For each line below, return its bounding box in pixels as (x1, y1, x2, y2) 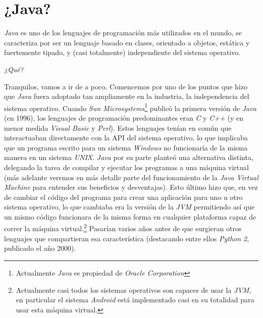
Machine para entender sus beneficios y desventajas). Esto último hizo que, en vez (4, 182, 258, 192)
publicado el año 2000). (4, 243, 76, 253)
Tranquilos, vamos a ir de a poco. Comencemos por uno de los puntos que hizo (4, 81, 247, 91)
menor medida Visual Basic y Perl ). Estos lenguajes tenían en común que (4, 122, 232, 133)
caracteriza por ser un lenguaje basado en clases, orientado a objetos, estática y (4, 37, 250, 47)
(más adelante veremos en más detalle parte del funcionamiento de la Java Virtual (4, 172, 258, 182)
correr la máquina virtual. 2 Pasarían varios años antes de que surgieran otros (4, 222, 242, 234)
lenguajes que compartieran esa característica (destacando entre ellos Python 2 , (4, 233, 249, 243)
